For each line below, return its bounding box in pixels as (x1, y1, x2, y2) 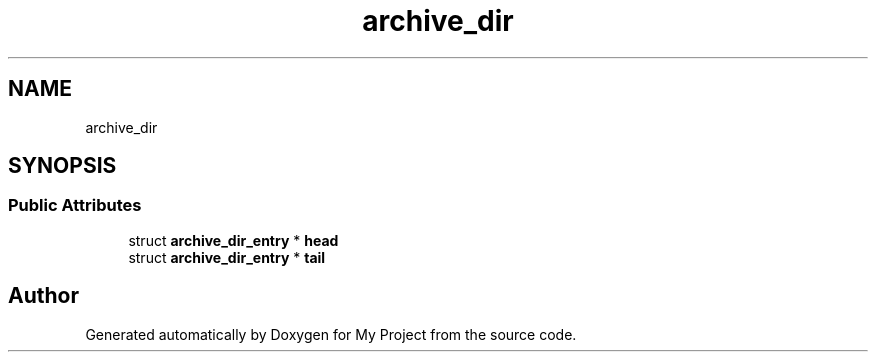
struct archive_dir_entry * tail (128, 248, 326, 266)
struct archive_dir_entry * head (128, 231, 339, 249)
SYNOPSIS (8, 153, 117, 179)
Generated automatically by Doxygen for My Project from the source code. (85, 325, 577, 343)
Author (8, 283, 79, 309)
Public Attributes (8, 195, 142, 216)
